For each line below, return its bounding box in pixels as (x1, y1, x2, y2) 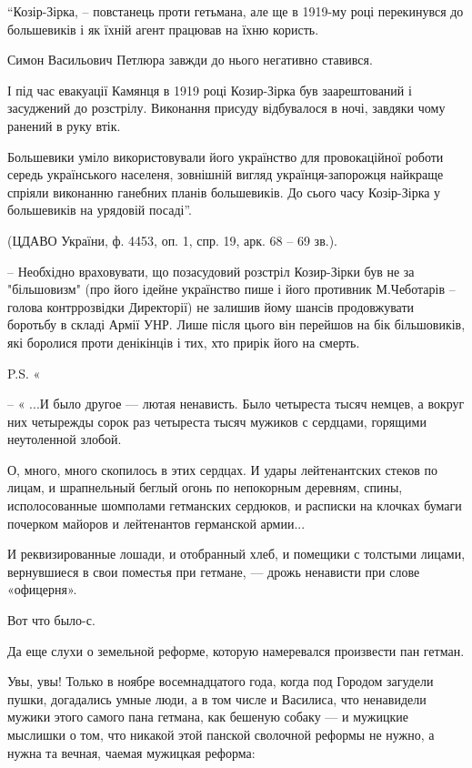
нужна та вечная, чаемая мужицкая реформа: (7, 743, 256, 762)
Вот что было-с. (7, 611, 95, 630)
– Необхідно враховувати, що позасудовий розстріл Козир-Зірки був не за (7, 261, 415, 280)
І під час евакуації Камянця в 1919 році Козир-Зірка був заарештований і (7, 80, 412, 99)
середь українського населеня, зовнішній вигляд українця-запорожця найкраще (7, 165, 444, 184)
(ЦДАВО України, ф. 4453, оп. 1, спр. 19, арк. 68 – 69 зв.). (7, 230, 337, 249)
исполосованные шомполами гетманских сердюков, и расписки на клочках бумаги (7, 496, 462, 515)
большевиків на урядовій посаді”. (7, 200, 192, 219)
